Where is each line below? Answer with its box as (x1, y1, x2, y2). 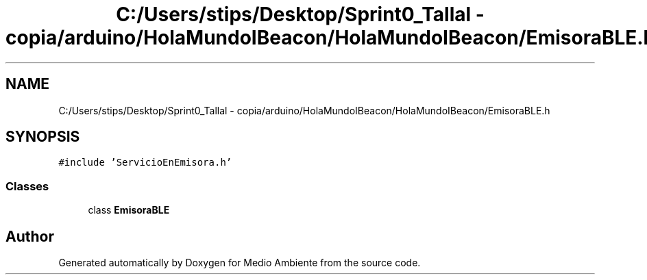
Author (5, 227, 54, 245)
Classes (5, 179, 49, 193)
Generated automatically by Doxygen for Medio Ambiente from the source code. (58, 257, 421, 269)
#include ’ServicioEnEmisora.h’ (58, 157, 232, 168)
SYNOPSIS (5, 128, 80, 146)
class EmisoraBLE (88, 204, 170, 216)
